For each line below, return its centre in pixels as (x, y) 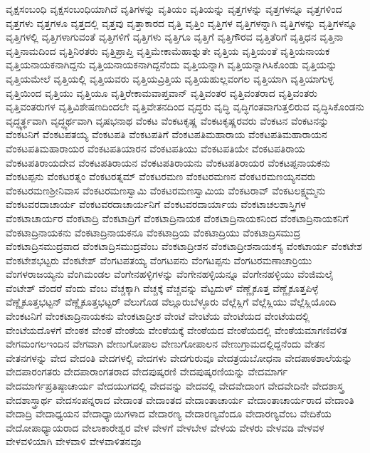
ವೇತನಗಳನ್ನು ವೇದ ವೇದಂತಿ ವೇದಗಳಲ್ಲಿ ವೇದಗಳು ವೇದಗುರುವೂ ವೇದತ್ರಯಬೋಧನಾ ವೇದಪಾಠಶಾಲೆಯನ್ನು (179, 357)
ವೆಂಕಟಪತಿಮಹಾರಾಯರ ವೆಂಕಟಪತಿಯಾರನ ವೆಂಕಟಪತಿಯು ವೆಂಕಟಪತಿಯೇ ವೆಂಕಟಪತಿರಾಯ (155, 148)
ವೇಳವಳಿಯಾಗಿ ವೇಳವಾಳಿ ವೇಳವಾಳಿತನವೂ (74, 441)
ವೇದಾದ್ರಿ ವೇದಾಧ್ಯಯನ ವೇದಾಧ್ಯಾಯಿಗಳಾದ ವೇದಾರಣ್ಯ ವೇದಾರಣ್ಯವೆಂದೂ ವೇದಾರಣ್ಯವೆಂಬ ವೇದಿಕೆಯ (169, 413)
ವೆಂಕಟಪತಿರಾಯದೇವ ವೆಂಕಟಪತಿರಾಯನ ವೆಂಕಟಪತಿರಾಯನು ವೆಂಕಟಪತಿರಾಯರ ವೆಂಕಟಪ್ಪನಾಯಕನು (168, 162)
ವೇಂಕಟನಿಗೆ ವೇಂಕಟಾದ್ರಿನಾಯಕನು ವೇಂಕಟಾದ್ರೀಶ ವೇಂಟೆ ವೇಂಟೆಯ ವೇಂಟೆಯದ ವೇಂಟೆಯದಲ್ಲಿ (158, 316)
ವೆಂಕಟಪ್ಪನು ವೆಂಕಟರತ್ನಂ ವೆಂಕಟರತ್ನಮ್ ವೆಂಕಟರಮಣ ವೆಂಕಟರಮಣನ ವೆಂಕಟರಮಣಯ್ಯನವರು (161, 176)
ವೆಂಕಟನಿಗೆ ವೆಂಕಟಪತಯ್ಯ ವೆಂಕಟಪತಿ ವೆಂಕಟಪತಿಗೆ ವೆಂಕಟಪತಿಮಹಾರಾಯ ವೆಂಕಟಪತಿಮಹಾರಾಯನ (166, 134)
